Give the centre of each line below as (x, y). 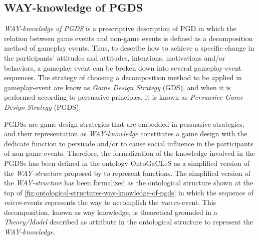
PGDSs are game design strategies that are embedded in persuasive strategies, (124, 124)
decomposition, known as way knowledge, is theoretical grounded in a (111, 212)
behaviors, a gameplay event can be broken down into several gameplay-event (123, 67)
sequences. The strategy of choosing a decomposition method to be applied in (123, 77)
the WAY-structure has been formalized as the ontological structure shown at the (128, 183)
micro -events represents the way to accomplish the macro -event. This (110, 202)
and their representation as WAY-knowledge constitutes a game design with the (126, 134)
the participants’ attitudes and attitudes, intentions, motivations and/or (115, 57)
